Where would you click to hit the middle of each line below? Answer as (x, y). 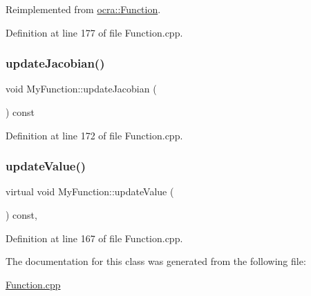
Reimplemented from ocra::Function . (83, 9)
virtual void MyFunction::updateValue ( (90, 191)
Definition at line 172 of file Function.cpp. (94, 135)
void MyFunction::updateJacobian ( (81, 89)
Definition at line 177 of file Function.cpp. (94, 32)
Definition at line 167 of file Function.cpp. (94, 238)
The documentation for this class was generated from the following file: (156, 261)
